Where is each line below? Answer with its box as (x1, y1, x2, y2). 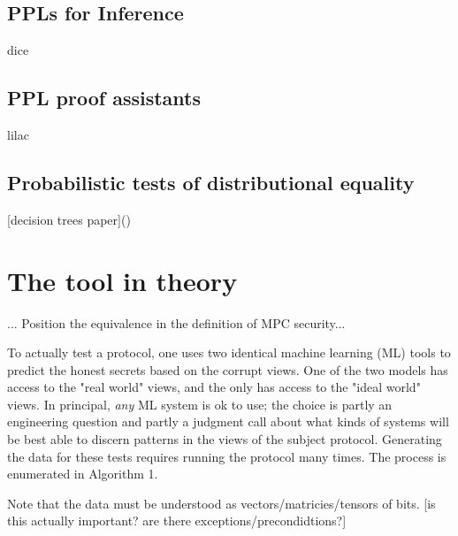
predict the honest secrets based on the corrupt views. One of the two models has (7, 360, 448, 379)
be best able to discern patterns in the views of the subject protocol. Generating (7, 430, 442, 448)
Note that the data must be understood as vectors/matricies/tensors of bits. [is (7, 494, 436, 512)
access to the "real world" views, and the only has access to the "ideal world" (7, 378, 421, 396)
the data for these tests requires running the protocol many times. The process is (7, 447, 447, 465)
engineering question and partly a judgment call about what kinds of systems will (7, 412, 449, 431)
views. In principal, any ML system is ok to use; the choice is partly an (7, 394, 393, 413)
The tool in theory (7, 262, 238, 298)
